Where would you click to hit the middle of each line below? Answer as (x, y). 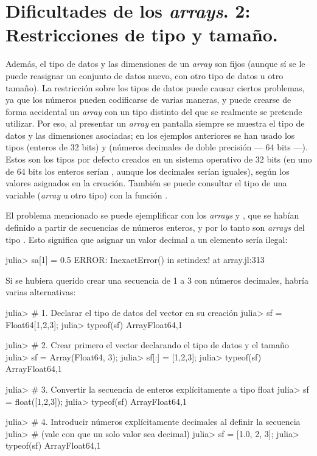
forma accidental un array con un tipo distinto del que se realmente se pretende (154, 111)
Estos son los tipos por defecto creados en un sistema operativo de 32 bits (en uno (159, 159)
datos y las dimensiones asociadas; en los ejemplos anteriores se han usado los (150, 135)
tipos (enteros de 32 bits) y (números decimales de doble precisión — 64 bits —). (157, 147)
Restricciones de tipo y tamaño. (142, 34)
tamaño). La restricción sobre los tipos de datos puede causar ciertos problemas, (155, 87)
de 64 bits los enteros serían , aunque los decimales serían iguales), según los (148, 171)
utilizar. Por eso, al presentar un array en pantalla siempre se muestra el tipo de (155, 123)
